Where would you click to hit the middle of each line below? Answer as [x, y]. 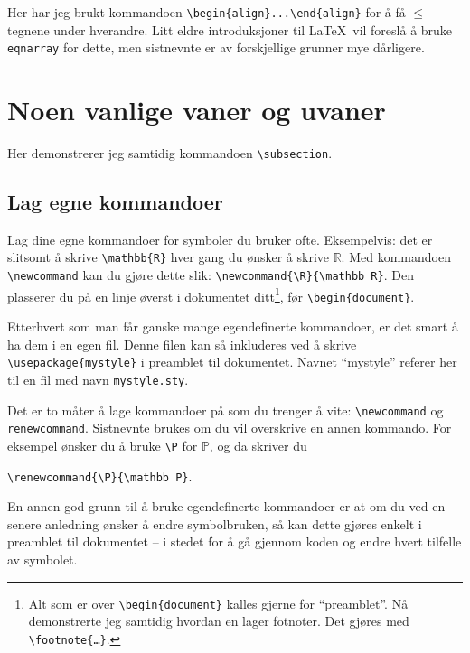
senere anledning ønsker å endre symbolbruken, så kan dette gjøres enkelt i [215, 523]
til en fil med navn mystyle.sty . [98, 379]
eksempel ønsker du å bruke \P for [103, 445]
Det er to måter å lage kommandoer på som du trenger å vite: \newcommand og [226, 410]
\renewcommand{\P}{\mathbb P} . [100, 476]
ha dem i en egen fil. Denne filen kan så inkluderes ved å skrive [182, 344]
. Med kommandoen [396, 257]
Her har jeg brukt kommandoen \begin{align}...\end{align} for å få [207, 12]
